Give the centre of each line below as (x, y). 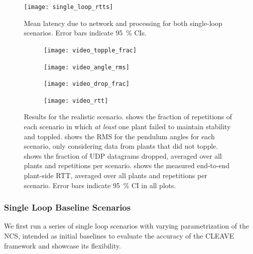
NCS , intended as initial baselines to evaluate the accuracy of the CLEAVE (119, 236)
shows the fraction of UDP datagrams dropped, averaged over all (123, 155)
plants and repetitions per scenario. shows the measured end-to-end (127, 165)
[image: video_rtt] (76, 101)
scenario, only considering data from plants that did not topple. (121, 146)
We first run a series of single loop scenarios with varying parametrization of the (126, 226)
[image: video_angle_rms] (87, 67)
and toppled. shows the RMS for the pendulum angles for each (120, 136)
